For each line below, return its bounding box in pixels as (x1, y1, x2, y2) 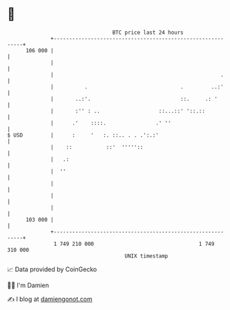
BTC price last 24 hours (112, 29, 184, 36)
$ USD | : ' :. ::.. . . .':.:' (7, 131, 159, 139)
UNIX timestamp (124, 252, 169, 260)
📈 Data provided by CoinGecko (7, 265, 97, 273)
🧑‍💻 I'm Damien (7, 281, 50, 289)
